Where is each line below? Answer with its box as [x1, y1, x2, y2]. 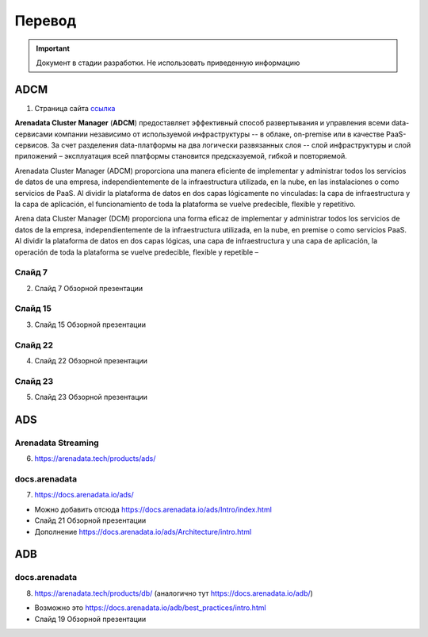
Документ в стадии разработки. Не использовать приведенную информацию [36, 58, 300, 67]
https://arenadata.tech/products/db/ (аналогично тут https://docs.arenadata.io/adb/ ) [34, 588, 313, 598]
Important [36, 44, 71, 53]
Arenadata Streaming [14, 437, 99, 448]
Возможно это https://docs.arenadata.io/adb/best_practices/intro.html [34, 603, 266, 612]
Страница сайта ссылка [34, 103, 116, 113]
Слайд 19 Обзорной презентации [34, 614, 147, 624]
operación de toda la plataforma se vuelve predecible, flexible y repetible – [14, 247, 259, 257]
